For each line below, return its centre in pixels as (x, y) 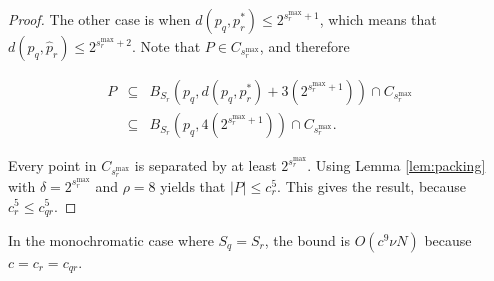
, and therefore (304, 46)
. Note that (166, 46)
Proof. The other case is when (99, 19)
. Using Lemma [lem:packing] (396, 165)
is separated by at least (205, 165)
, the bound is (307, 239)
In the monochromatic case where (111, 239)
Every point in (52, 165)
